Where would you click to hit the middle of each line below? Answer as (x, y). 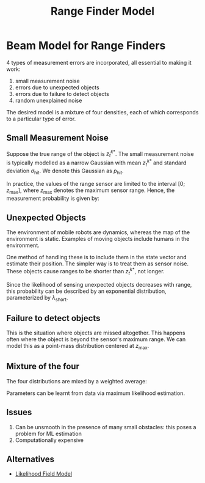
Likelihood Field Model (43, 474)
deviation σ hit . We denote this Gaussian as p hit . (65, 171)
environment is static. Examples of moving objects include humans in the (98, 239)
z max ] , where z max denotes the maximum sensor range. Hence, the (91, 191)
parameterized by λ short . (37, 298)
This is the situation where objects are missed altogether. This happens (96, 333)
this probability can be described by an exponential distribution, (86, 291)
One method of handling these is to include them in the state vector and (97, 257)
